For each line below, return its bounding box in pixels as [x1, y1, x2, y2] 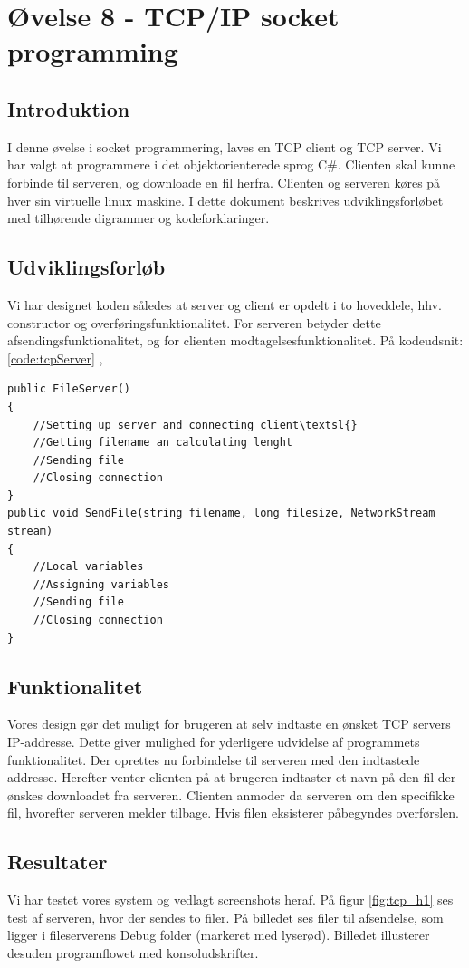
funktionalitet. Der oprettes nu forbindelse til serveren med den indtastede [7, 750, 420, 769]
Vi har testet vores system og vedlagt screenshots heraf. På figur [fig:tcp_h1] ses [7, 890, 454, 909]
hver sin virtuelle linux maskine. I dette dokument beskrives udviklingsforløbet [7, 190, 444, 209]
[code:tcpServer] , [7, 348, 103, 367]
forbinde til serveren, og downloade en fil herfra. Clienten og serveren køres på [7, 172, 441, 191]
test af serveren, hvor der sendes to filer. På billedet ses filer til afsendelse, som [7, 907, 444, 926]
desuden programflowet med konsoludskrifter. [7, 943, 259, 962]
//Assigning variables [33, 577, 169, 591]
